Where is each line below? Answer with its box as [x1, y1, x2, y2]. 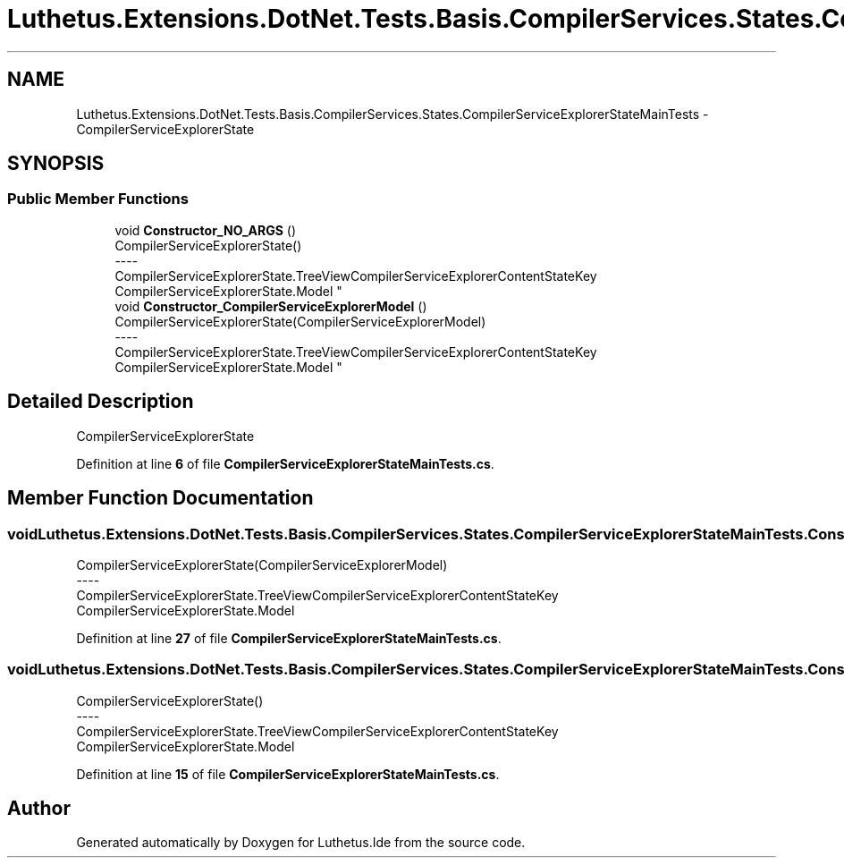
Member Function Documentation [7, 487, 314, 510]
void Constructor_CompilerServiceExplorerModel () [114, 298, 427, 314]
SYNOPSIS [7, 152, 105, 175]
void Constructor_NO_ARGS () [114, 222, 297, 238]
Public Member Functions [7, 190, 189, 208]
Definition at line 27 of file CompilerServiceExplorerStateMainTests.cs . [76, 630, 502, 646]
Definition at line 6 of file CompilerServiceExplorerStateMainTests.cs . [76, 455, 494, 471]
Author [7, 797, 71, 820]
